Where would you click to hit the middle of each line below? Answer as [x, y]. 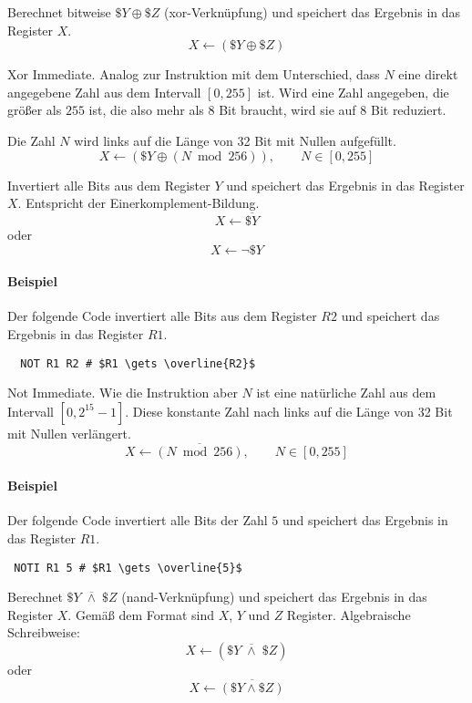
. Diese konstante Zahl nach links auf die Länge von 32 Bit [289, 411]
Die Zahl [31, 140]
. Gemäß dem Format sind [141, 614]
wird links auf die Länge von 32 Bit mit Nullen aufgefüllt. [235, 140]
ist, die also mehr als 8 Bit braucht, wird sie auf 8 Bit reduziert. [267, 110]
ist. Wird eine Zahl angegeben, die [353, 92]
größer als [35, 110]
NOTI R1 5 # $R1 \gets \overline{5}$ [128, 568]
